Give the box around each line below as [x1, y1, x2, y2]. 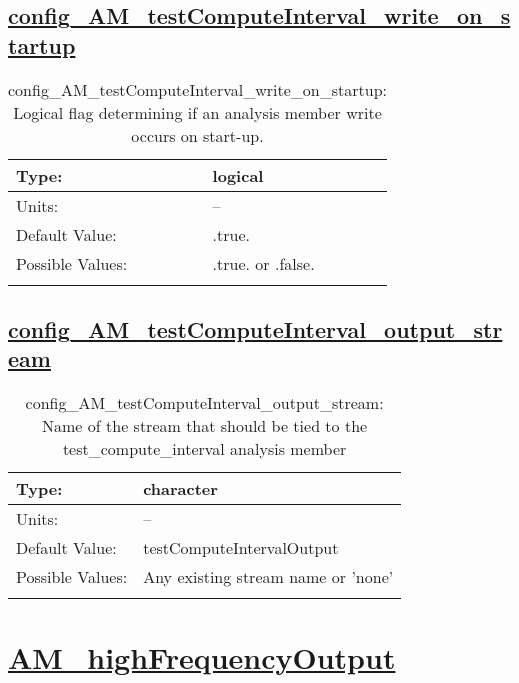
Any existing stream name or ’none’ [143, 565, 394, 589]
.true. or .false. [212, 251, 315, 275]
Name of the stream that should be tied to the [42, 414, 368, 438]
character [143, 477, 218, 501]
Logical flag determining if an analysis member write [13, 100, 382, 124]
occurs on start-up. [131, 123, 264, 147]
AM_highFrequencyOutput [8, 637, 396, 678]
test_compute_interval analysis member [62, 437, 347, 461]
